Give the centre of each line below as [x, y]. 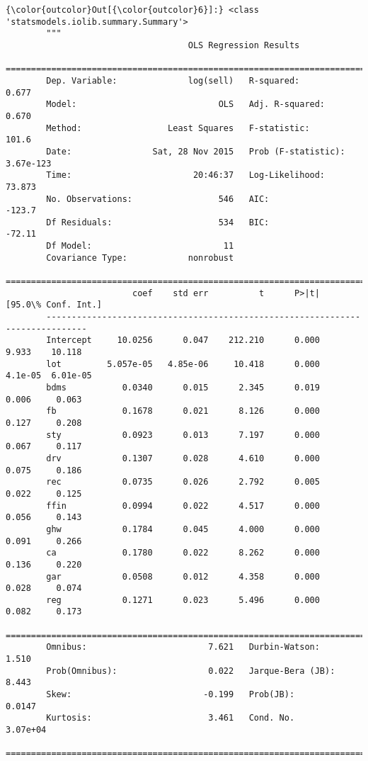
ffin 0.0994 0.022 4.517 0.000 [183, 506]
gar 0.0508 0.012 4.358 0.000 [183, 576]
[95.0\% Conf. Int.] [54, 305]
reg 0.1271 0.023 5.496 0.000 [183, 600]
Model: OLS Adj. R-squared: [186, 105]
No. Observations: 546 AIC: [158, 199]
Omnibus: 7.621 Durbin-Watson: [183, 647]
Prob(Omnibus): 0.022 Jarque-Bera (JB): [191, 671]
